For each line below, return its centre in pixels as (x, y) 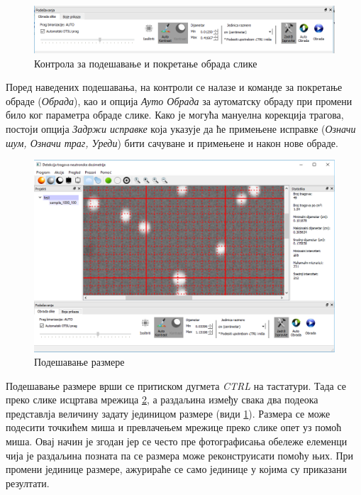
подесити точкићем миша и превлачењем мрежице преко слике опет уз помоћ (174, 427)
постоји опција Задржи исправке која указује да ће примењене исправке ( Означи (181, 128)
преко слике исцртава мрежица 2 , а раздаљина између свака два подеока (162, 399)
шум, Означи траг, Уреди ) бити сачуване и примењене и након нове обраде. (172, 142)
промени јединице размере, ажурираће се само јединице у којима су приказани (176, 469)
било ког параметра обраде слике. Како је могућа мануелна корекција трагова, (175, 115)
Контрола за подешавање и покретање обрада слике (146, 63)
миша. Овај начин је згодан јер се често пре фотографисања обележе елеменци (177, 441)
